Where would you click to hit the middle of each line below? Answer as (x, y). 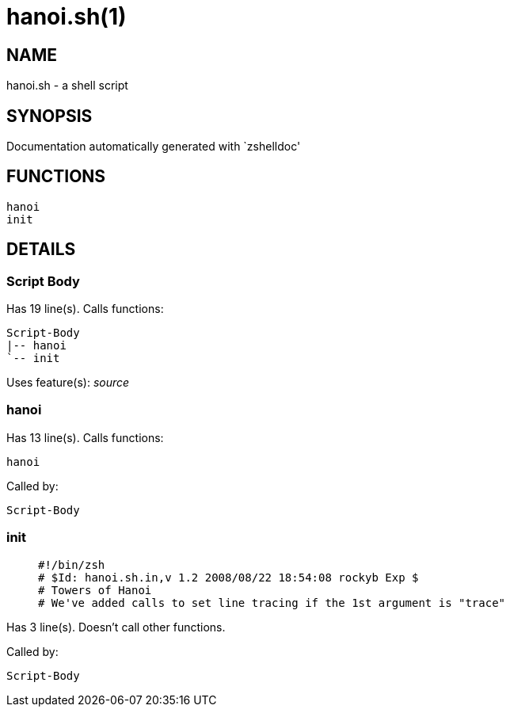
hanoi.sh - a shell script (67, 86)
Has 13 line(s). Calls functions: (85, 437)
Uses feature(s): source (68, 383)
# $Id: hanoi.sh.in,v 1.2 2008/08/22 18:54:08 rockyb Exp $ (228, 577)
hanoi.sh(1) (67, 17)
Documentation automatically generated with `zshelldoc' (154, 147)
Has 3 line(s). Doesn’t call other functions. (116, 627)
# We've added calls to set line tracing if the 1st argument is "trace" (272, 602)
